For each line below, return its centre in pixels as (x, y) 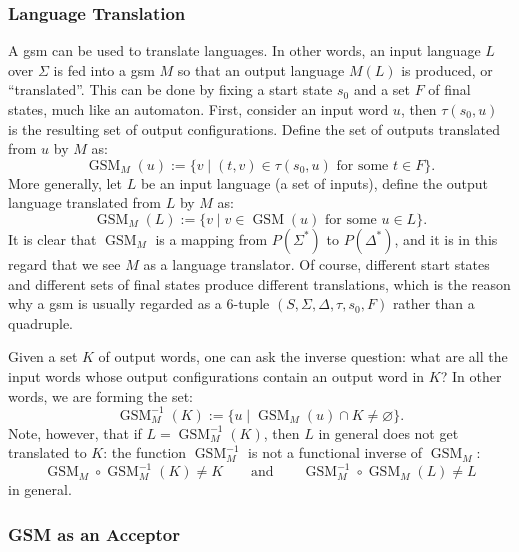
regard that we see (64, 263)
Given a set (43, 356)
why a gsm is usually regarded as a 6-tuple (139, 303)
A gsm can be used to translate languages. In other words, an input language (244, 50)
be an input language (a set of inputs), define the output (314, 182)
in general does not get (388, 432)
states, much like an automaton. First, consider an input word (198, 109)
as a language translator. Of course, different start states (316, 263)
